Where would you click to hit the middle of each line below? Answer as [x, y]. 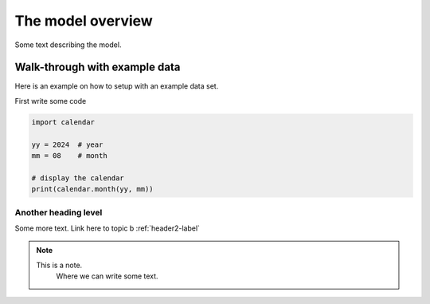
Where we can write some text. [107, 276]
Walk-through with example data [98, 67]
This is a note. [59, 265]
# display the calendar [78, 178]
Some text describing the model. [68, 45]
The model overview [84, 21]
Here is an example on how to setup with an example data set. [117, 86]
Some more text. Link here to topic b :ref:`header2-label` [107, 228]
